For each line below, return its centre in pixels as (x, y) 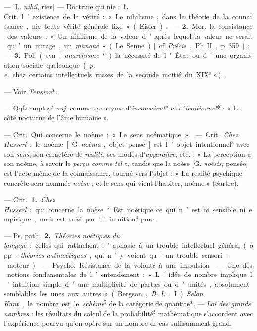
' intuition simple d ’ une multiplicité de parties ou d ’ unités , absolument (128, 284)
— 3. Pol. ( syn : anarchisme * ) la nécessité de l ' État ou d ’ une (115, 55)
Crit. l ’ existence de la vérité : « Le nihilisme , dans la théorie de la (116, 16)
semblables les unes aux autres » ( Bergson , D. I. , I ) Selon (103, 294)
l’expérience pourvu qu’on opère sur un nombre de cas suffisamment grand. (118, 323)
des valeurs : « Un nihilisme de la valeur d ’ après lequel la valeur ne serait (130, 35)
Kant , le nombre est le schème (54, 303)
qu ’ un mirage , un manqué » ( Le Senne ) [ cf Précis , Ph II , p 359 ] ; (128, 45)
